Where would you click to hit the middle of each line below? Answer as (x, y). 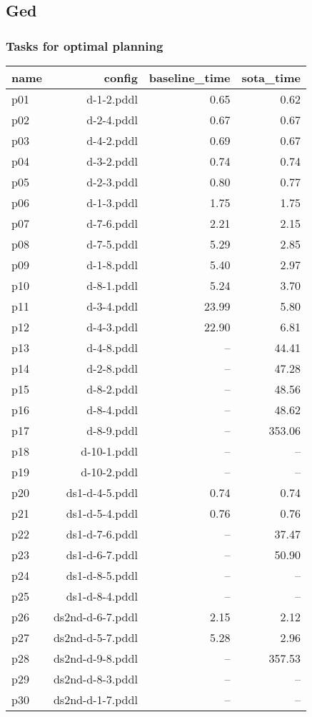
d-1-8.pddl (112, 265)
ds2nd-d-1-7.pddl (95, 700)
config (121, 77)
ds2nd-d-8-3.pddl (95, 679)
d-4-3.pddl (112, 327)
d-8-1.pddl (112, 285)
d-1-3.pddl (112, 202)
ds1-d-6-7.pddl (102, 555)
